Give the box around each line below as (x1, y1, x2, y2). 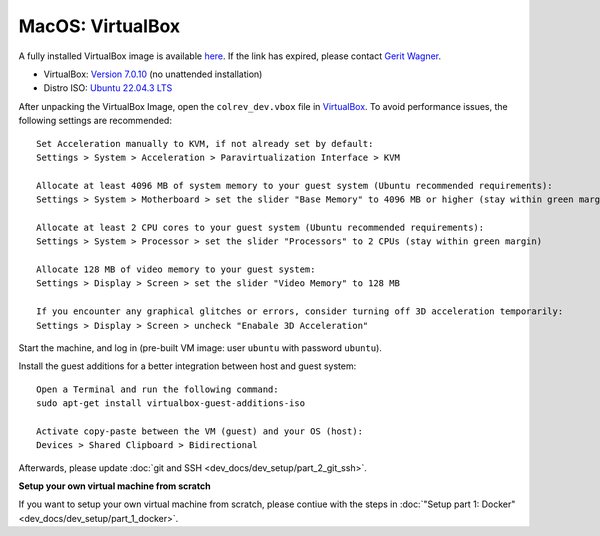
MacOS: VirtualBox (18, 15, 181, 37)
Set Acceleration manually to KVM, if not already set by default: (36, 138, 374, 149)
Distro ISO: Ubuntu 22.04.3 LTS (43, 82, 173, 94)
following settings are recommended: (18, 115, 172, 127)
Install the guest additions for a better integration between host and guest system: (18, 360, 357, 372)
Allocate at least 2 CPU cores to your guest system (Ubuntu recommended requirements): (36, 221, 485, 233)
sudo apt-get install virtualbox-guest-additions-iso (36, 398, 305, 409)
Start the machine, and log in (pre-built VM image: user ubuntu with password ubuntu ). (18, 341, 382, 354)
